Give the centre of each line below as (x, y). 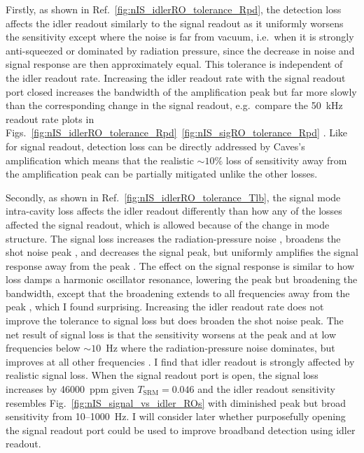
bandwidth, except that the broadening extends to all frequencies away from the (178, 293)
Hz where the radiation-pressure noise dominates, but (220, 348)
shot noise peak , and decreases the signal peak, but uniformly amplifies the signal (182, 252)
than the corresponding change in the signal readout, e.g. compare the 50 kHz (174, 105)
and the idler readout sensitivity (266, 389)
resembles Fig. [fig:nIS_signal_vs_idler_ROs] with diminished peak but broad (176, 402)
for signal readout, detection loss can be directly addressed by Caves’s (155, 146)
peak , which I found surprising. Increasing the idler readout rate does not (165, 307)
